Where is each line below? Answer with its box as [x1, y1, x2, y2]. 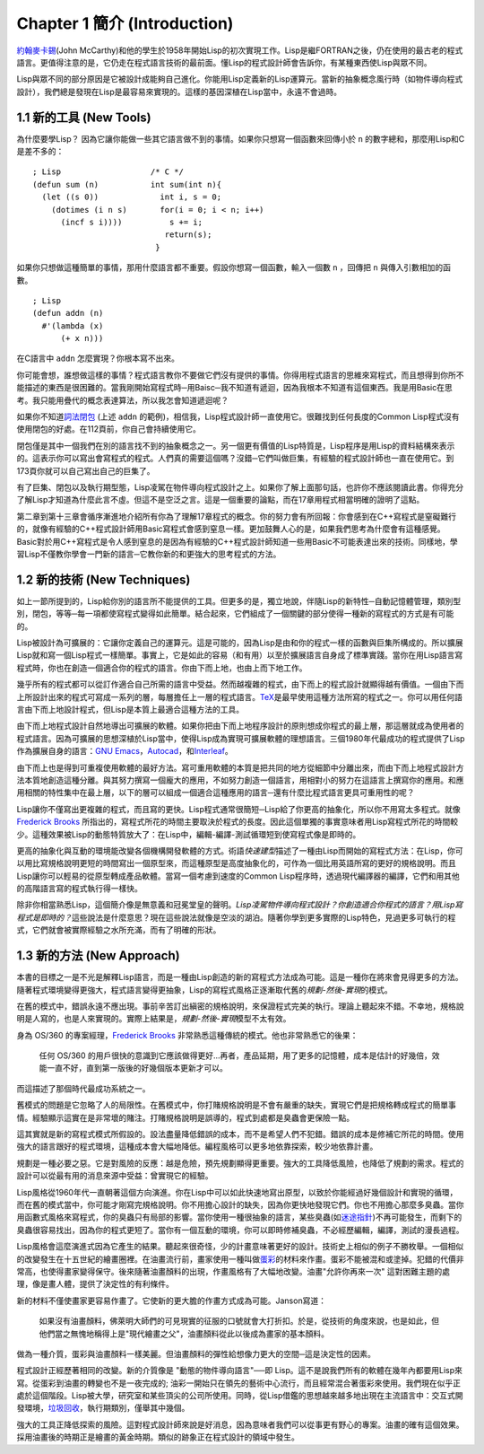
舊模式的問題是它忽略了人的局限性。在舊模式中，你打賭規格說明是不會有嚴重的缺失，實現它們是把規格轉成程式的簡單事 [16, 1099, 456, 1110]
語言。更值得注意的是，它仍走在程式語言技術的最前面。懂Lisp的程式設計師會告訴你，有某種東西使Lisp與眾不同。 [16, 57, 432, 67]
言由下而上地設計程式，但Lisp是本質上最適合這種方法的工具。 [16, 704, 245, 714]
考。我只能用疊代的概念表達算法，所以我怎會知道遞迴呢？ [16, 395, 229, 406]
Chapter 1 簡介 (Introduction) [16, 13, 234, 33]
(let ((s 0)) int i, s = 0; [41, 192, 222, 202]
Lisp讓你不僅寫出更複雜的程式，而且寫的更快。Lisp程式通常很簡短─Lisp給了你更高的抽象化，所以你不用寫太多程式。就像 [16, 803, 461, 814]
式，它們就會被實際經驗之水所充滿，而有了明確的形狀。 [16, 924, 221, 935]
